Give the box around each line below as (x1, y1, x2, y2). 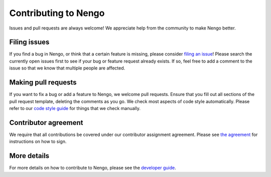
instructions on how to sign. (9, 138, 67, 144)
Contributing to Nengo (9, 7, 105, 18)
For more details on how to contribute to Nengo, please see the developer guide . (9, 165, 177, 171)
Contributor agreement (9, 118, 83, 127)
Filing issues (9, 38, 50, 46)
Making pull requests (9, 78, 77, 87)
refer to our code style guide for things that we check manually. (9, 105, 141, 111)
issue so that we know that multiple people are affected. (9, 65, 125, 71)
